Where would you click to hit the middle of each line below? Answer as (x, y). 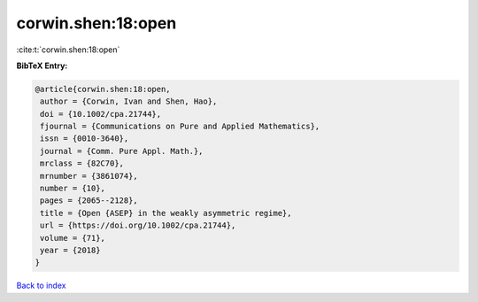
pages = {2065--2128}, (89, 201)
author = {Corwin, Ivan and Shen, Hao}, (129, 101)
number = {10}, (73, 189)
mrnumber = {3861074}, (89, 176)
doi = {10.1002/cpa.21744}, (101, 114)
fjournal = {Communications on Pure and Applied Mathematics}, (180, 127)
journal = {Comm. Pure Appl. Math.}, (122, 151)
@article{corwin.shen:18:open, (103, 89)
